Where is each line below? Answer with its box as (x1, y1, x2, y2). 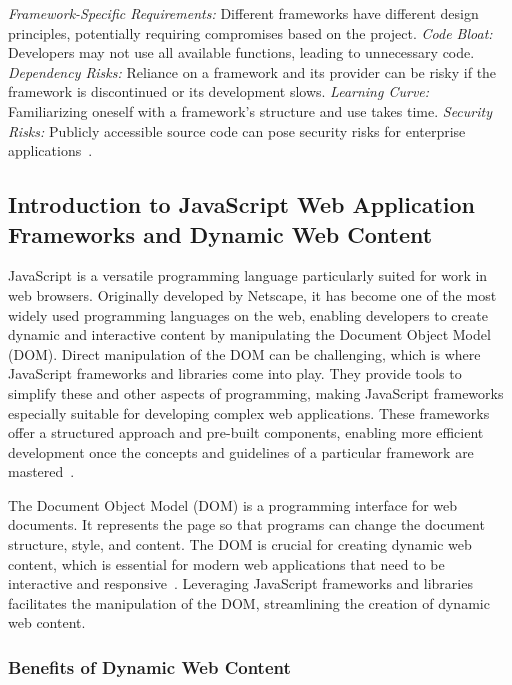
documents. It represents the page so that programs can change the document (8, 514, 485, 535)
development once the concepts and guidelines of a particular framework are (8, 441, 474, 462)
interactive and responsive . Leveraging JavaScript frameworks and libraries (8, 573, 473, 594)
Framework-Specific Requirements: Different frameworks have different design (8, 3, 479, 23)
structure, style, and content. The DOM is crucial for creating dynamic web (8, 534, 472, 555)
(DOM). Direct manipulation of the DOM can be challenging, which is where (8, 343, 481, 364)
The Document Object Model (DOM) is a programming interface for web (8, 494, 458, 515)
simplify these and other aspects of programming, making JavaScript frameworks (8, 382, 504, 403)
